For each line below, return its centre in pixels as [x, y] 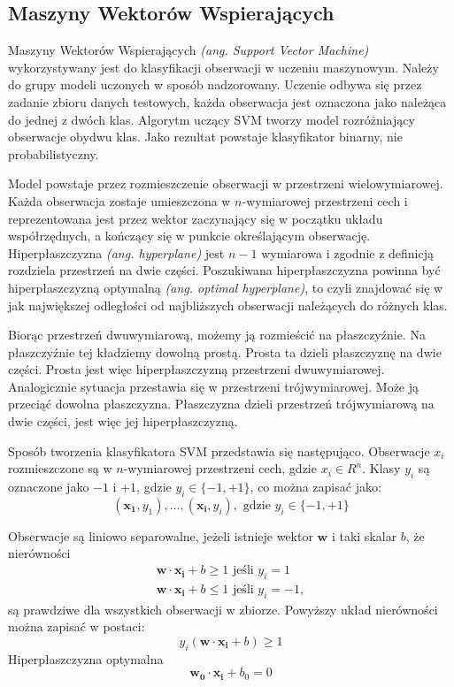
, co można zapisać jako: [315, 487]
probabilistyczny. [54, 153]
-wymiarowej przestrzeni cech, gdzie [220, 468]
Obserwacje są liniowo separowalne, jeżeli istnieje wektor [161, 535]
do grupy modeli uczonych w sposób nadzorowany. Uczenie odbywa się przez [215, 84]
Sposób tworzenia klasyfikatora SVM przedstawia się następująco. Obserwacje [219, 450]
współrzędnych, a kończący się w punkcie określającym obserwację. [189, 236]
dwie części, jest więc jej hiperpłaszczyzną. [123, 421]
